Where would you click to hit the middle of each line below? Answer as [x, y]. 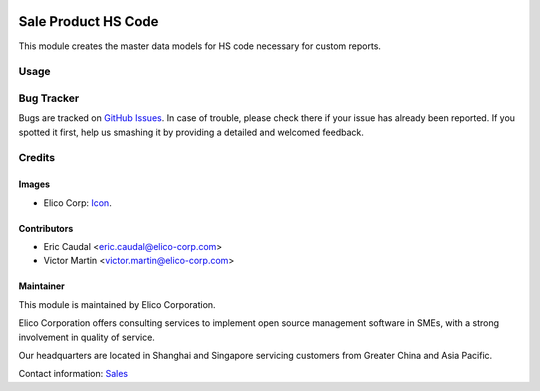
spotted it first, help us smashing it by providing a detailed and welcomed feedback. [191, 132]
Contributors [46, 228]
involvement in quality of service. [86, 337]
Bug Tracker [49, 98]
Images [34, 184]
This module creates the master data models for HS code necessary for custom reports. [200, 46]
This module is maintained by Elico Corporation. [117, 304]
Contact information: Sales [73, 374]
